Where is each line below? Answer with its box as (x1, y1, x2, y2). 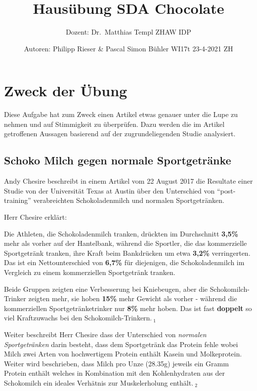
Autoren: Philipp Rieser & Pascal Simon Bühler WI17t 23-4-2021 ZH (24, 43, 233, 53)
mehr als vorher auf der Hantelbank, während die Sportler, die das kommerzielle (4, 238, 247, 248)
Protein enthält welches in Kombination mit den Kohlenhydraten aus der (4, 368, 225, 378)
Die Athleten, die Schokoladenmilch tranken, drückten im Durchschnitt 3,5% (4, 228, 239, 238)
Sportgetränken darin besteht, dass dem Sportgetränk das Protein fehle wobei (4, 339, 238, 349)
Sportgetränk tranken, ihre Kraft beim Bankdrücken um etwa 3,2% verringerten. (4, 247, 251, 258)
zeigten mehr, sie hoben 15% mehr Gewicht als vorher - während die (28, 293, 237, 304)
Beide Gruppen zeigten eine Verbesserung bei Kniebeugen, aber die (4, 283, 208, 294)
